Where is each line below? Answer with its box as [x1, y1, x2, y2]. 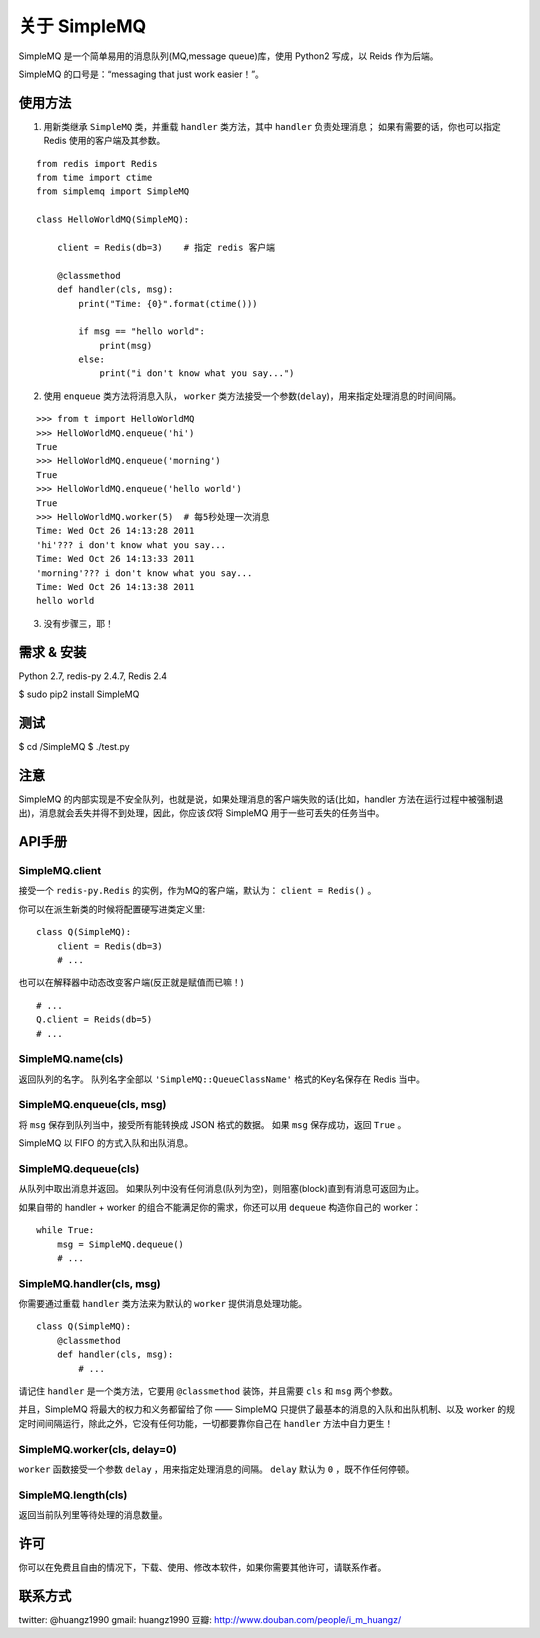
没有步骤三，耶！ [43, 617, 114, 629]
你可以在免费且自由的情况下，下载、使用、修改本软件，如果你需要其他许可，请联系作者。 [18, 1561, 387, 1573]
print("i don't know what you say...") [99, 368, 295, 379]
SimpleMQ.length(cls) [18, 1488, 128, 1502]
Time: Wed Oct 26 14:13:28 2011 [36, 525, 195, 537]
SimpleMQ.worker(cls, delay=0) [18, 1442, 177, 1456]
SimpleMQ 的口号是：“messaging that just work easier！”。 [18, 68, 265, 80]
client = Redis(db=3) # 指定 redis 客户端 [56, 241, 275, 253]
